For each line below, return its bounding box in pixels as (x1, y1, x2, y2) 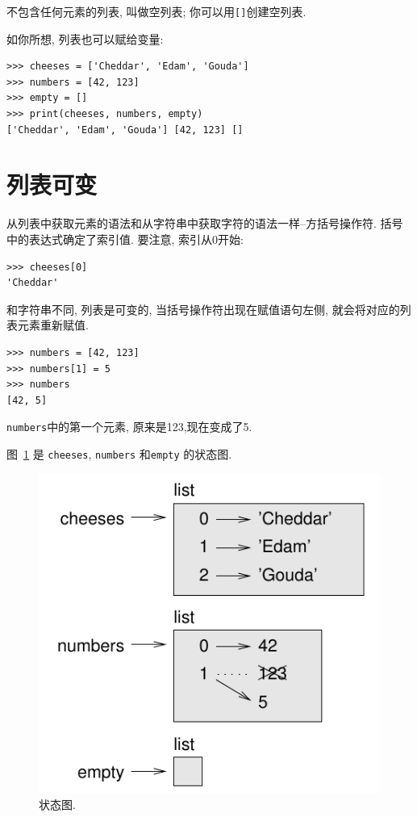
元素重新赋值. (17, 316, 89, 333)
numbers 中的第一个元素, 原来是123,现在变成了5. (6, 418, 252, 435)
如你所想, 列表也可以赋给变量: (6, 30, 164, 47)
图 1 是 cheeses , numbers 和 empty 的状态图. (6, 445, 232, 462)
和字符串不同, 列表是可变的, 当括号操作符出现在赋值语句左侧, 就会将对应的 (6, 300, 400, 317)
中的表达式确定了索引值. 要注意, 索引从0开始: (6, 230, 244, 247)
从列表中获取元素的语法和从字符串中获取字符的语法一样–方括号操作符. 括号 (6, 215, 403, 232)
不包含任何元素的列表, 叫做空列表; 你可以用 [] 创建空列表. (6, 3, 306, 19)
